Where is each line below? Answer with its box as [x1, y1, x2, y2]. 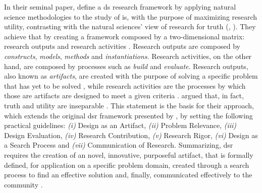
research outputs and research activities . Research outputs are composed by [4, 41, 240, 51]
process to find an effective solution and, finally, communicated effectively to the [4, 169, 252, 180]
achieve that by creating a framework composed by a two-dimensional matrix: [4, 31, 245, 41]
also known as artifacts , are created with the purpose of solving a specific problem [4, 71, 258, 81]
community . [4, 179, 43, 189]
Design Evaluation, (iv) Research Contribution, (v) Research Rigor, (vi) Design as [4, 130, 258, 140]
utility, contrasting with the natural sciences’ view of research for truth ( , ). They [4, 21, 256, 32]
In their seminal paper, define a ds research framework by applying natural [4, 2, 236, 12]
